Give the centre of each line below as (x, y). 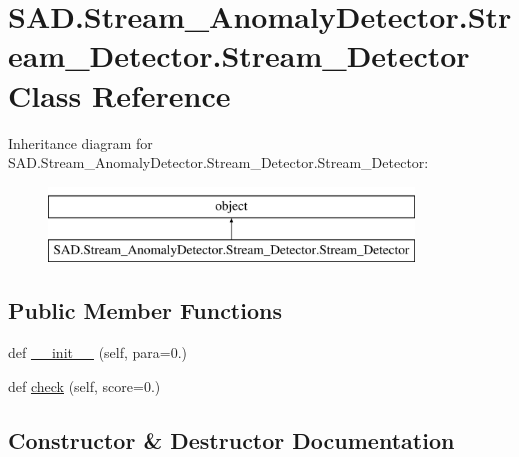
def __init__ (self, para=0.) (98, 352)
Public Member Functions (145, 310)
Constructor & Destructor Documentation (231, 439)
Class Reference (119, 94)
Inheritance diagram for (80, 142)
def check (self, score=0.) (84, 385)
